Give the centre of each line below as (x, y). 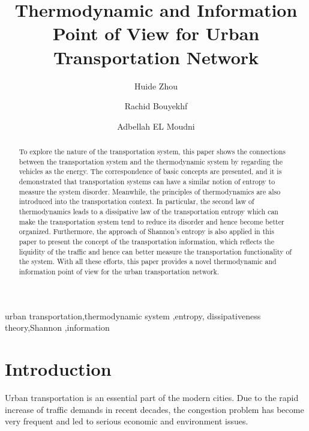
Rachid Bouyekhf (156, 106)
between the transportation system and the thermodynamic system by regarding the (151, 161)
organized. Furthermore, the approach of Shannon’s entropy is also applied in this (146, 231)
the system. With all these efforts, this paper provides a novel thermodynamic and (148, 261)
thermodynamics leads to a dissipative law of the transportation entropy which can (148, 212)
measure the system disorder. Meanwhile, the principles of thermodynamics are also (150, 191)
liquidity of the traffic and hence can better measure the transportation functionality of (155, 251)
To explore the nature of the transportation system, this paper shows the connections (152, 152)
